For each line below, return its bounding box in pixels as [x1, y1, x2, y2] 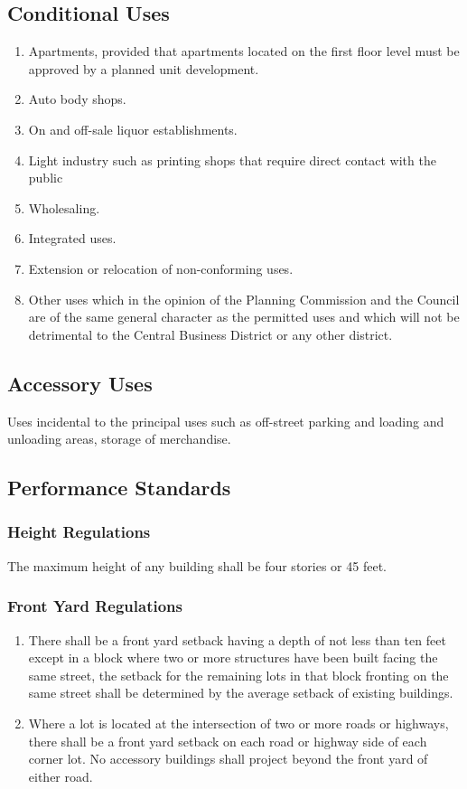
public [28, 168, 63, 187]
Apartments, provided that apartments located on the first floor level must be [28, 42, 460, 61]
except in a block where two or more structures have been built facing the [28, 648, 438, 667]
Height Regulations [7, 521, 151, 543]
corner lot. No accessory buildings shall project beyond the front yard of [28, 749, 428, 768]
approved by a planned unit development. [28, 59, 259, 78]
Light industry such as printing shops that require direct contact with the [28, 150, 436, 169]
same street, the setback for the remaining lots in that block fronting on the [28, 665, 449, 684]
